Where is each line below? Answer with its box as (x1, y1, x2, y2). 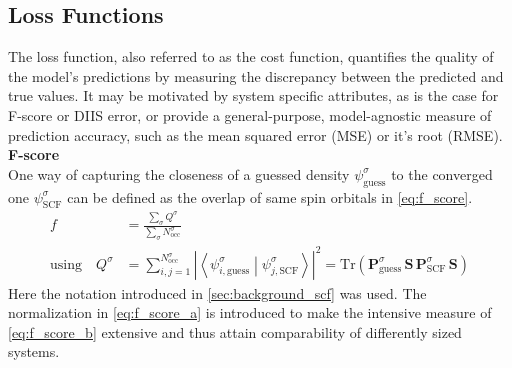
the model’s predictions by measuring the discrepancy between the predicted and (8, 65, 504, 86)
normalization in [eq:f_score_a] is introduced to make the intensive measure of (8, 302, 492, 323)
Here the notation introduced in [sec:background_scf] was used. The (8, 282, 427, 303)
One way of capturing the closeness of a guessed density (8, 163, 350, 184)
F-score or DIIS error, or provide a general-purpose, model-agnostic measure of (8, 104, 492, 125)
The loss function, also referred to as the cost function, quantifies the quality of (8, 46, 494, 67)
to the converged (391, 163, 493, 184)
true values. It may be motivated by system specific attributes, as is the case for (8, 85, 499, 106)
